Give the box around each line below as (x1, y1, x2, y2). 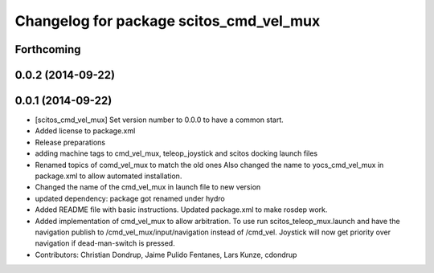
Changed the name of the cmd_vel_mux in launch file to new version (35, 182, 261, 192)
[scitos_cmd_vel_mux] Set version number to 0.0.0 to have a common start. (35, 115, 285, 124)
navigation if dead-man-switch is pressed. (35, 238, 176, 248)
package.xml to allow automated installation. (35, 171, 182, 181)
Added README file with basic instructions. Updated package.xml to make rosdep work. (35, 205, 328, 214)
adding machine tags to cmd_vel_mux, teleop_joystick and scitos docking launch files (35, 149, 317, 158)
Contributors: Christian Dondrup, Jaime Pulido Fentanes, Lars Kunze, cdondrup (35, 250, 297, 259)
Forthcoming (14, 43, 81, 56)
